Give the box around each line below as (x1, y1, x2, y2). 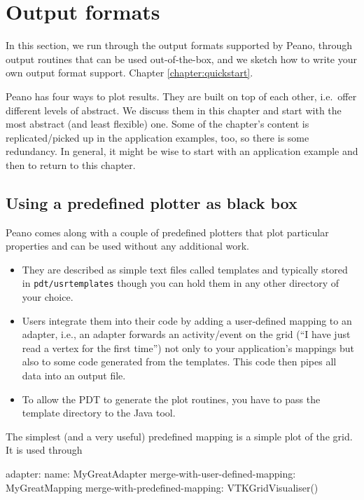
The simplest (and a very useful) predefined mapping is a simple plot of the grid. (6, 428, 353, 443)
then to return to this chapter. (6, 157, 136, 172)
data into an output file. (22, 368, 126, 383)
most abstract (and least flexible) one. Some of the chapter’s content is (6, 116, 309, 131)
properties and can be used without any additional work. (6, 238, 249, 253)
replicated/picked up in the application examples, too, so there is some (6, 130, 309, 144)
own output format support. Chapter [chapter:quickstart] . (6, 65, 253, 80)
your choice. (22, 290, 73, 304)
